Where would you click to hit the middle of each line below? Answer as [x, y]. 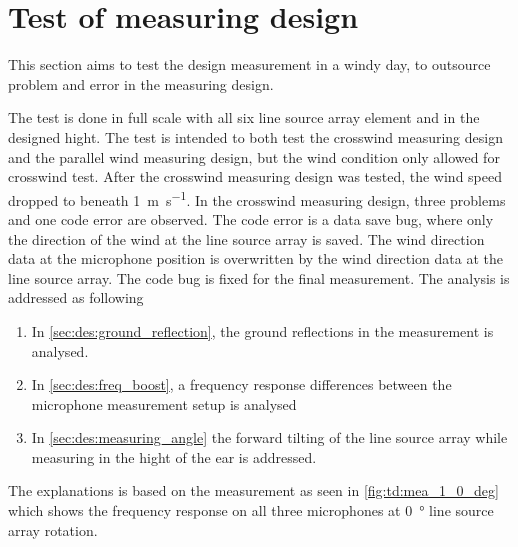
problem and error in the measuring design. [141, 83]
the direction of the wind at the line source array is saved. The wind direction [246, 238]
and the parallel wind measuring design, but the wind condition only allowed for [254, 156]
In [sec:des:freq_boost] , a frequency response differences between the [241, 384]
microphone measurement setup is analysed [164, 403]
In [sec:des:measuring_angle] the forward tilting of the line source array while [269, 437]
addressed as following [76, 297]
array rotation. [53, 529]
